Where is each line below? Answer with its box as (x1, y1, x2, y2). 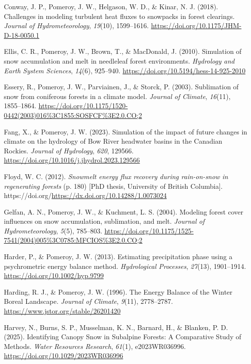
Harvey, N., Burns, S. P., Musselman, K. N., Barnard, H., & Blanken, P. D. (4, 322, 228, 332)
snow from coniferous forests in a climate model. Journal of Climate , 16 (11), (4, 91, 231, 101)
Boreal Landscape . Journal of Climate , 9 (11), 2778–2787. (4, 296, 173, 306)
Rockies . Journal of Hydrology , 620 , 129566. (4, 145, 134, 155)
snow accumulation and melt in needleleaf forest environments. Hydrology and (4, 55, 235, 66)
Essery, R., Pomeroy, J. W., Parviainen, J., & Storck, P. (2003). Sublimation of (4, 82, 239, 92)
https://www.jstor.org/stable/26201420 (4, 306, 121, 316)
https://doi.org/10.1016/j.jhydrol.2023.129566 (4, 155, 140, 165)
